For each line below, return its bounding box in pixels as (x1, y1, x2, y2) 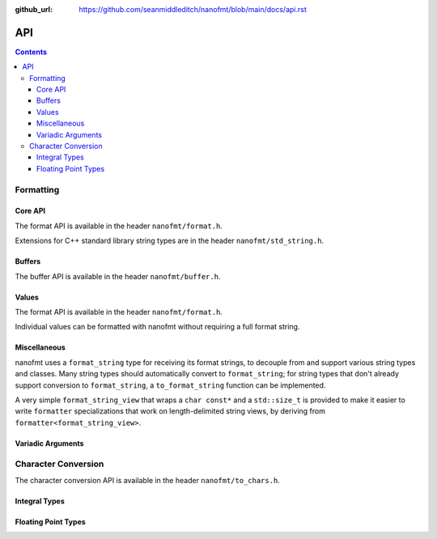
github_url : (15, 5, 53, 14)
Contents (15, 47, 48, 57)
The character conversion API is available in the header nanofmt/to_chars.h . (15, 475, 281, 485)
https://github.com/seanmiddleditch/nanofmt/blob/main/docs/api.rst (78, 5, 308, 14)
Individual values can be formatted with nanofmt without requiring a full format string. (15, 322, 300, 332)
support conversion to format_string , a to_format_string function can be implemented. (15, 380, 326, 390)
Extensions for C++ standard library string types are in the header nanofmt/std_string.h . (15, 236, 324, 246)
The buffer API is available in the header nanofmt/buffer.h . (15, 271, 221, 281)
